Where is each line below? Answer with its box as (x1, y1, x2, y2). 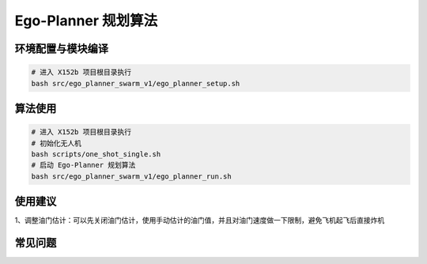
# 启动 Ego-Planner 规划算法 (31, 160, 136, 170)
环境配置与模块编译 (14, 42, 108, 55)
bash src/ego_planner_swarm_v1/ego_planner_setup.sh (31, 79, 240, 88)
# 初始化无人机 (31, 138, 82, 148)
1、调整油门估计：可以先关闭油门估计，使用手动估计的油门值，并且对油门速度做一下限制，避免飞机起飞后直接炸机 (14, 216, 385, 225)
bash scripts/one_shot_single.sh (31, 149, 161, 158)
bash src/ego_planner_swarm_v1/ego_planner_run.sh (31, 172, 232, 181)
